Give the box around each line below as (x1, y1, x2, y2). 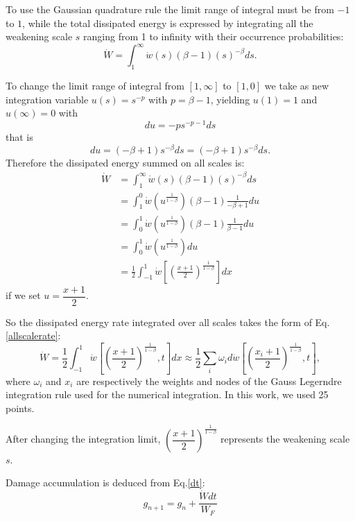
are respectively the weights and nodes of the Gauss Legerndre (76, 373, 342, 388)
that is (6, 129, 33, 144)
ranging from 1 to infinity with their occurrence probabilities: (83, 29, 344, 44)
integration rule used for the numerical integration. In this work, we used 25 (6, 387, 329, 402)
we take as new (264, 78, 329, 93)
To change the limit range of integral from (6, 78, 184, 93)
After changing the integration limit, (6, 432, 161, 446)
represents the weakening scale (220, 432, 350, 446)
